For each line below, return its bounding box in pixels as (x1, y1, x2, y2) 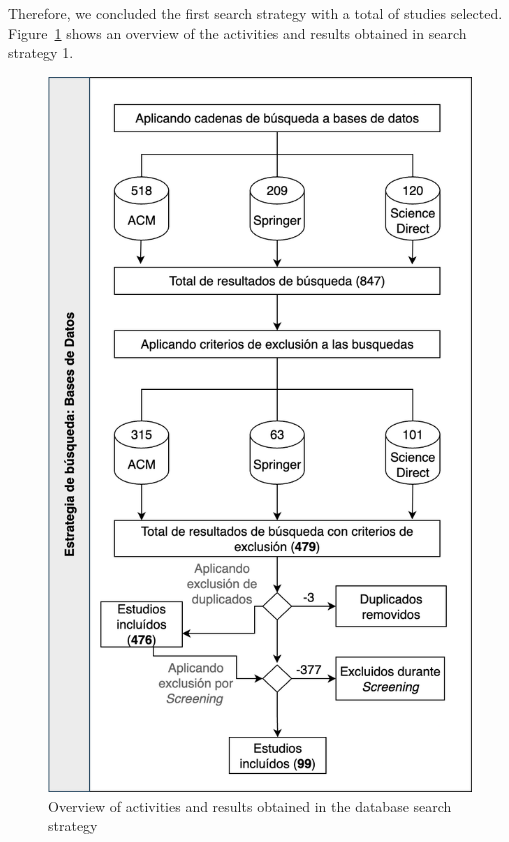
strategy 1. (8, 42, 74, 63)
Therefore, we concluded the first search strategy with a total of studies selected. (8, 3, 503, 23)
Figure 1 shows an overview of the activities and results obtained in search (8, 22, 467, 43)
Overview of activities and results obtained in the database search (48, 795, 452, 816)
